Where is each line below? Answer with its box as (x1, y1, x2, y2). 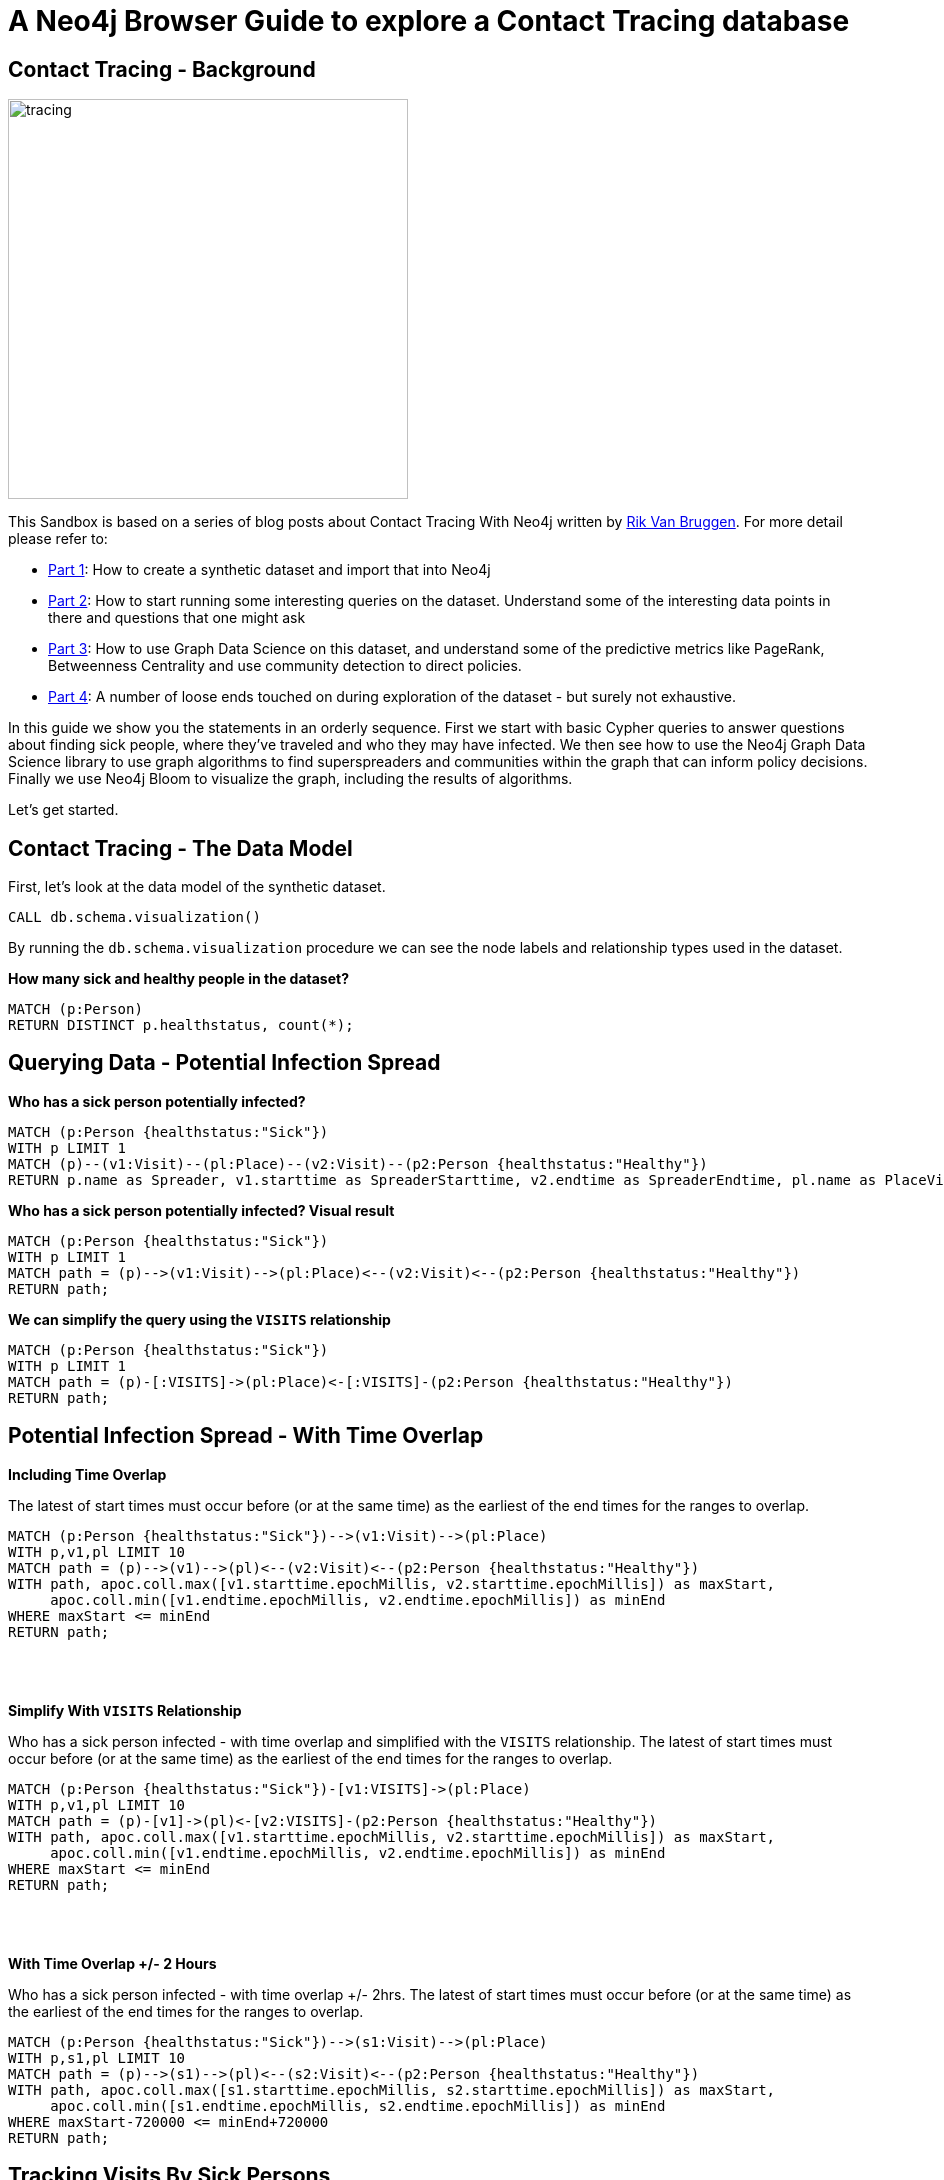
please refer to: (8, 530, 108, 548)
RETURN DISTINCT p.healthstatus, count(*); (8, 1017, 354, 1034)
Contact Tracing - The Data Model (8, 835, 353, 861)
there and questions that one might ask (48, 609, 306, 627)
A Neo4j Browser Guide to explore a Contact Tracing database (8, 4, 850, 38)
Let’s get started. (8, 801, 119, 819)
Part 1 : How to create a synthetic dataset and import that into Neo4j (48, 561, 491, 579)
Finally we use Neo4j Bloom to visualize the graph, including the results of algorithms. (8, 770, 573, 788)
